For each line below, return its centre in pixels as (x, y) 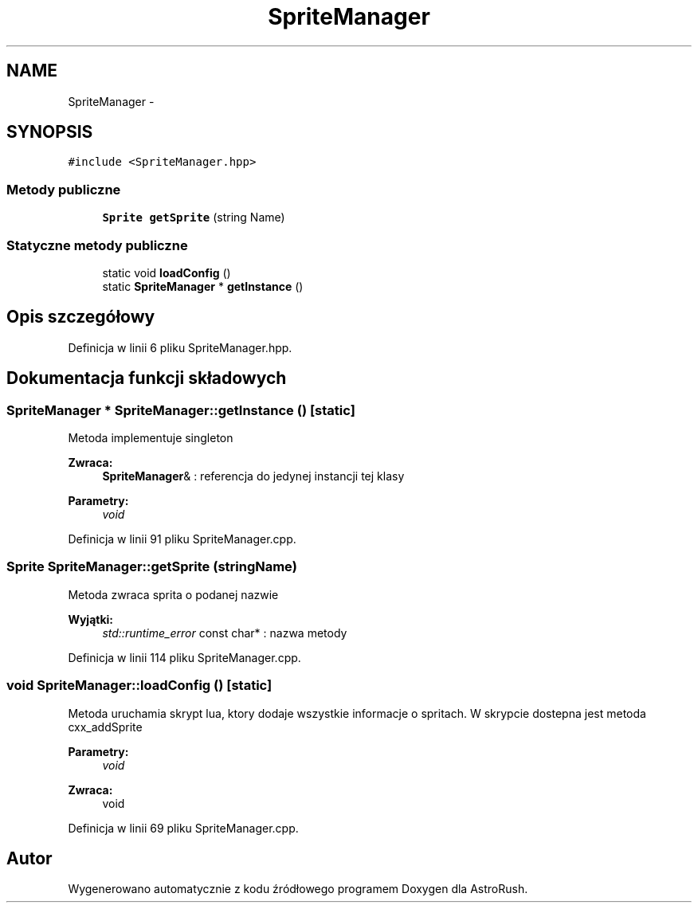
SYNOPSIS (50, 132)
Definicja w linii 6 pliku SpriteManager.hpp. (180, 347)
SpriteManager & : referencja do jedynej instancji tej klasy (253, 476)
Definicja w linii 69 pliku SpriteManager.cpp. (183, 828)
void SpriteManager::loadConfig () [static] (139, 686)
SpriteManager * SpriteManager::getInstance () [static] (181, 410)
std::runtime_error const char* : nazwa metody (225, 633)
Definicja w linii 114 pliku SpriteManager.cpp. (184, 657)
